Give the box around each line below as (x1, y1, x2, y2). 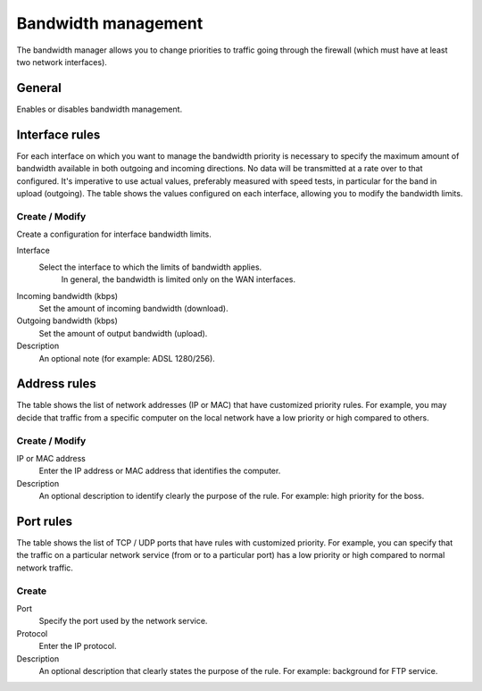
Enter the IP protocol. (38, 641, 117, 652)
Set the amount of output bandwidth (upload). (38, 328, 208, 338)
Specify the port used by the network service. (38, 616, 208, 627)
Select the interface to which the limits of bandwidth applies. (38, 262, 262, 272)
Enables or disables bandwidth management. (16, 104, 183, 114)
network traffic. (16, 562, 73, 573)
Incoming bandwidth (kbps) (16, 290, 119, 301)
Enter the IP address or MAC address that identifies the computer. (38, 465, 281, 477)
